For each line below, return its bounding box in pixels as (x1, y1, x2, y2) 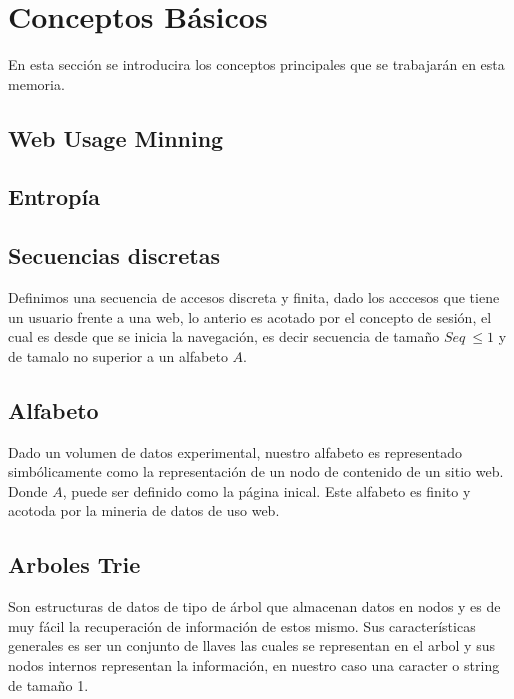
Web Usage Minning (8, 122, 224, 153)
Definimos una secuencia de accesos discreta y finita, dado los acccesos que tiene (8, 287, 500, 308)
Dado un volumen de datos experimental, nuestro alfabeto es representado (8, 441, 463, 462)
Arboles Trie (8, 549, 141, 580)
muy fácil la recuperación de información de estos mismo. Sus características (8, 615, 476, 636)
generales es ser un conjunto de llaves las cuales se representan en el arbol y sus (8, 635, 495, 656)
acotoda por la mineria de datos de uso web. (8, 500, 280, 521)
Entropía (8, 181, 100, 212)
